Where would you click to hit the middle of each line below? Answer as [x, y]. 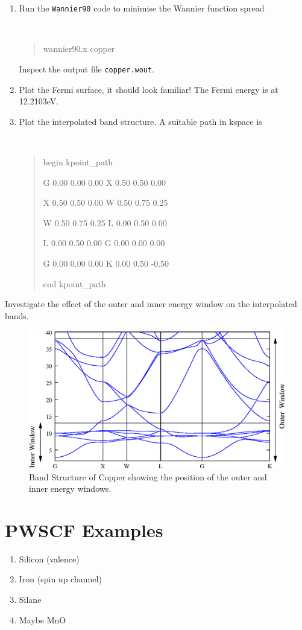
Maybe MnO [42, 619]
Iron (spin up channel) [60, 579]
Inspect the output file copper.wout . [87, 68]
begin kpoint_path [78, 162]
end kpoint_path [74, 283]
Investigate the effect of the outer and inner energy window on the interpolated [151, 304]
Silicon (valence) [49, 558]
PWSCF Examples [84, 530]
